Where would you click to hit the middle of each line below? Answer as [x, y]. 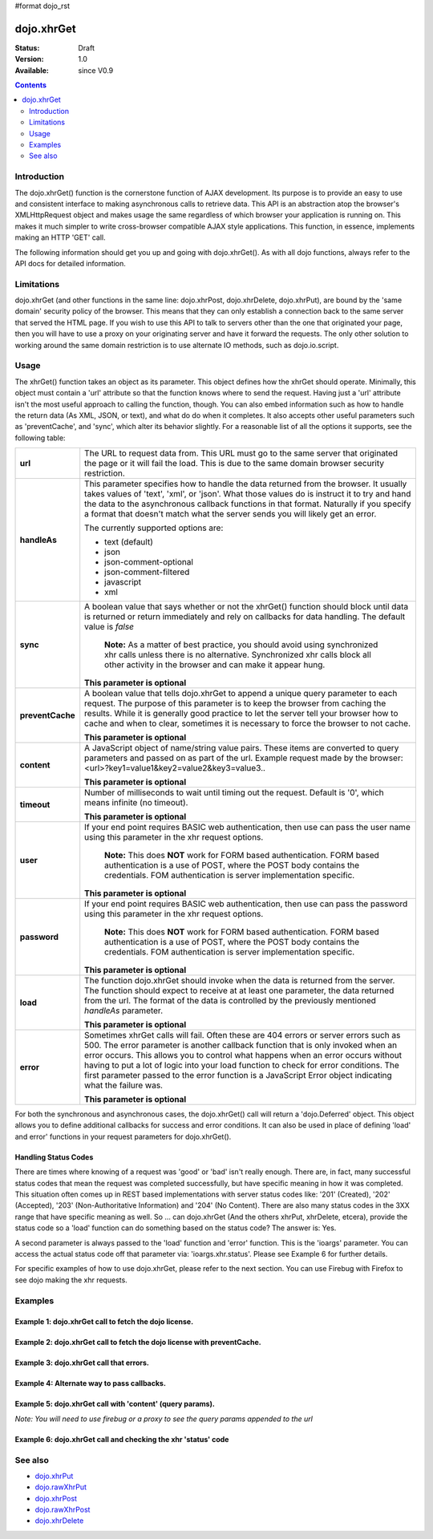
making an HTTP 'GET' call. [60, 237]
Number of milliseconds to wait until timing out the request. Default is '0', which [234, 792]
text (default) [129, 542]
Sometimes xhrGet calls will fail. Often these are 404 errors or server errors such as [243, 1035]
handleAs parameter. [124, 1010]
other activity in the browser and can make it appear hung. [215, 665]
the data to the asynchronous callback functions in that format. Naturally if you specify [248, 504]
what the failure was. [124, 1085]
